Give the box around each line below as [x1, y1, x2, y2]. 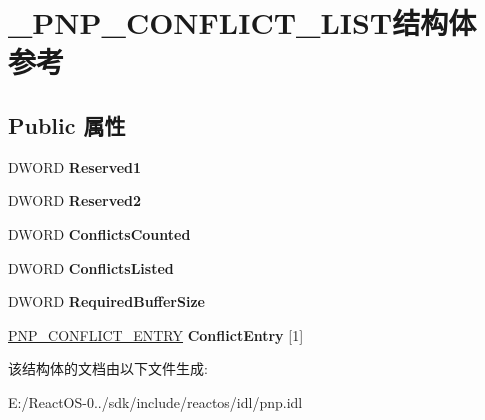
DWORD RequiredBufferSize [8, 291, 205, 312]
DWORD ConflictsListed [8, 257, 174, 278]
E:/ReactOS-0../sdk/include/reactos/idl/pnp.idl [8, 391, 303, 412]
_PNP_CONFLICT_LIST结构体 [8, 2, 477, 43]
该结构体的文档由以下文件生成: [8, 358, 208, 379]
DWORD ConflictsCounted [8, 223, 191, 244]
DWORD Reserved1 [8, 156, 142, 177]
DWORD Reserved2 [8, 190, 142, 211]
